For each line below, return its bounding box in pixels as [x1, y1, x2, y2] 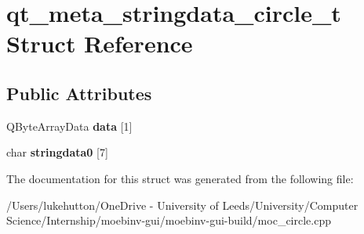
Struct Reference [6, 27, 193, 59]
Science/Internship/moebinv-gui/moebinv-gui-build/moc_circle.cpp [6, 212, 331, 229]
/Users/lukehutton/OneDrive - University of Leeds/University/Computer [6, 196, 359, 213]
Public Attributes [6, 81, 152, 105]
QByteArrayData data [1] [6, 117, 133, 134]
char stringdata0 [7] [6, 144, 108, 160]
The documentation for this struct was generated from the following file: [6, 170, 354, 186]
